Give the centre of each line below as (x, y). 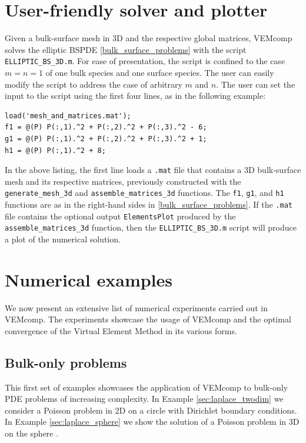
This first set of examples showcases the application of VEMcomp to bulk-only (147, 387)
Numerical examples (89, 279)
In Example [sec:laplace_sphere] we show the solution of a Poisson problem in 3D (152, 422)
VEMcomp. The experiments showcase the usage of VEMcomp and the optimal (148, 319)
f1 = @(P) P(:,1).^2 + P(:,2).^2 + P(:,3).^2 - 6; (106, 127)
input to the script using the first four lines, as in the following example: (135, 96)
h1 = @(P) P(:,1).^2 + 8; (55, 150)
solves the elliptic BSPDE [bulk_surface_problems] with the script (126, 49)
